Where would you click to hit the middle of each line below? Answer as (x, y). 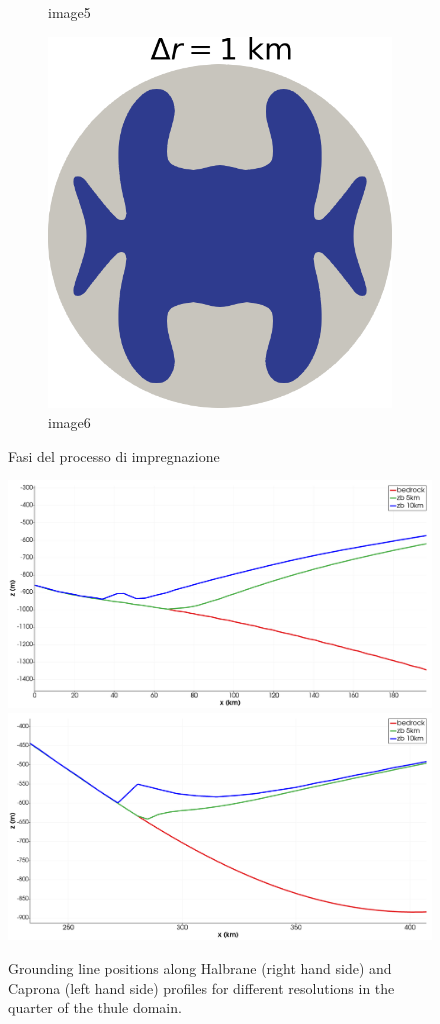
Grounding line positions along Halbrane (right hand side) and (200, 968)
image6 (69, 422)
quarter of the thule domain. (95, 1007)
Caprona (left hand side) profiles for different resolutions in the (201, 987)
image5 (69, 12)
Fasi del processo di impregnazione (114, 455)
